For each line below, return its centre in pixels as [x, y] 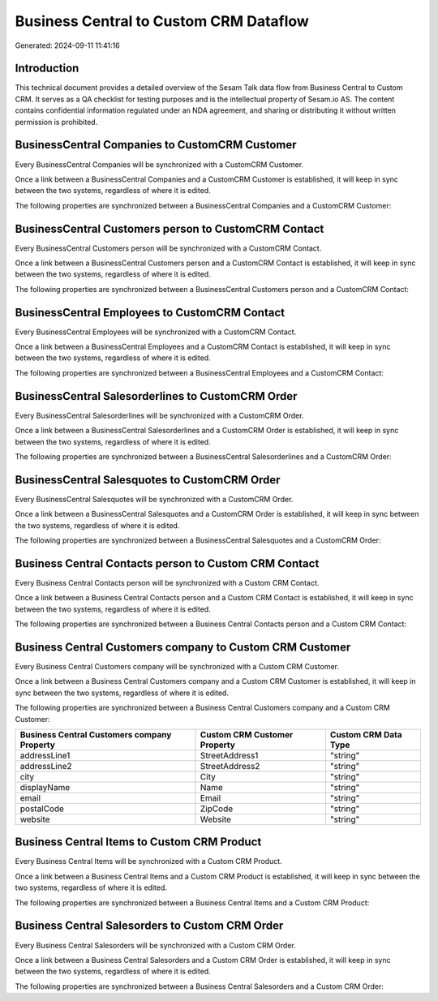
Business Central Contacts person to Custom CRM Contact [167, 563]
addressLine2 [46, 766]
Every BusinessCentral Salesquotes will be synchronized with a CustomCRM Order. [154, 499]
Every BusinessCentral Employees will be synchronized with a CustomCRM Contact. [156, 332]
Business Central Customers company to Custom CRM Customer [183, 647]
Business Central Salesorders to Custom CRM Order [149, 926]
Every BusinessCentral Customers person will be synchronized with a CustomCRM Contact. [168, 248]
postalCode [42, 809]
